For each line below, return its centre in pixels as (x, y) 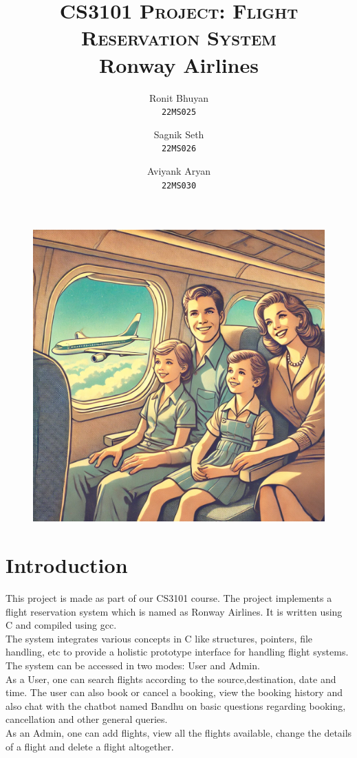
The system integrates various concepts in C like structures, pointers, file (159, 638)
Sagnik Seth (179, 134)
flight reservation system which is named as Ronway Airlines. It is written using (174, 611)
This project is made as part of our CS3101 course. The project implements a (169, 597)
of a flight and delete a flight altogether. (90, 746)
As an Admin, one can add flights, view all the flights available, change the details (179, 732)
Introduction (67, 565)
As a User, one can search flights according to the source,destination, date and (171, 679)
